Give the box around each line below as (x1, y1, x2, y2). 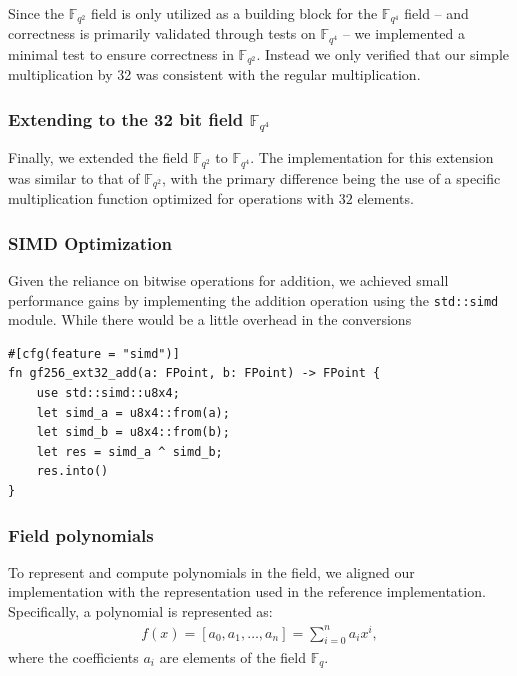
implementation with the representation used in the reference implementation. (8, 581, 486, 602)
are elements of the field (159, 646, 306, 667)
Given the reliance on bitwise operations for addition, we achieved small (8, 270, 449, 290)
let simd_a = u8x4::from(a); (36, 405, 230, 420)
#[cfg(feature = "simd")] (8, 346, 180, 361)
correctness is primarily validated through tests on (8, 23, 316, 44)
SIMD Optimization (8, 230, 173, 255)
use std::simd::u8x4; (36, 386, 180, 401)
